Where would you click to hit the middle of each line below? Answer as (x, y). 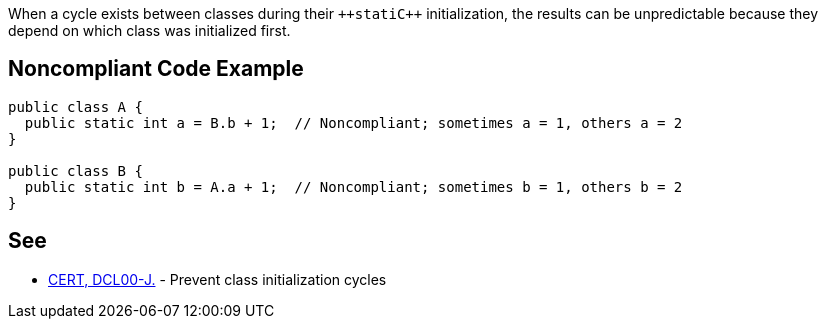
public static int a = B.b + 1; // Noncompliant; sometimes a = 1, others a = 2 (353, 122)
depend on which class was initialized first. (149, 30)
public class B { (75, 170)
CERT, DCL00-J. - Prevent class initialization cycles (217, 279)
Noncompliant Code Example (156, 69)
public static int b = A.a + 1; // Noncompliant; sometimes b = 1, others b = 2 (353, 186)
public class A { (75, 106)
